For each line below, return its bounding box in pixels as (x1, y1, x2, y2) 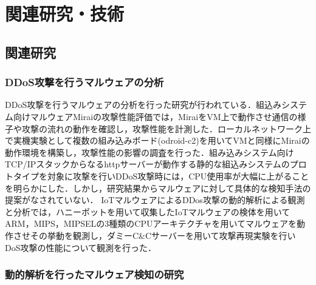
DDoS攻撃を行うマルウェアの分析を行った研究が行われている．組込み (5, 98, 282, 111)
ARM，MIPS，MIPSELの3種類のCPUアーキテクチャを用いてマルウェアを (5, 217, 297, 230)
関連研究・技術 (5, 1, 125, 26)
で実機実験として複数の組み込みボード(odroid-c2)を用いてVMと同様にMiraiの (5, 134, 310, 147)
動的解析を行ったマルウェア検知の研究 (5, 267, 184, 282)
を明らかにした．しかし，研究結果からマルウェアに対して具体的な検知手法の (5, 181, 311, 194)
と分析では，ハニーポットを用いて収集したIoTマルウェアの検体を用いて (5, 205, 290, 218)
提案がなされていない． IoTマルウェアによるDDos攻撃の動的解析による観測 (5, 193, 305, 206)
